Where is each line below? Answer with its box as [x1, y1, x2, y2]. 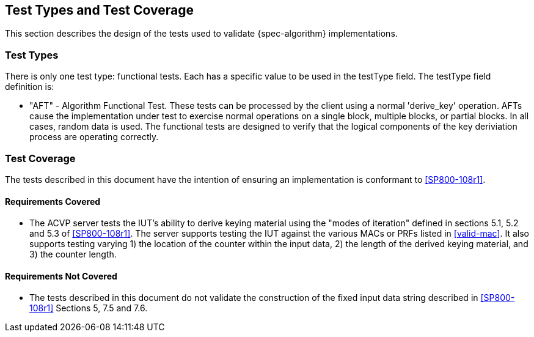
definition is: [5, 81, 54, 92]
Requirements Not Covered [5, 270, 117, 281]
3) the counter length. [29, 249, 117, 260]
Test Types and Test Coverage [5, 2, 194, 18]
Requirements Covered [5, 196, 101, 207]
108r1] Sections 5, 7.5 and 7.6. [29, 303, 148, 314]
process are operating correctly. [29, 131, 159, 143]
